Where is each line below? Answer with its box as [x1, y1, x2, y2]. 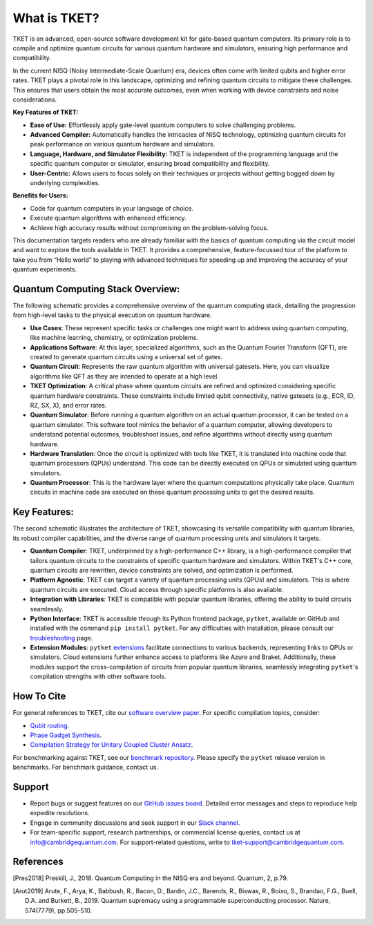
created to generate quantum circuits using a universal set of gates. [30, 353, 223, 361]
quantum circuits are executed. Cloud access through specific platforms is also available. [30, 585, 284, 593]
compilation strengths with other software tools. [30, 672, 166, 680]
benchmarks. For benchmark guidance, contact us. [12, 763, 159, 772]
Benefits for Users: [12, 191, 68, 200]
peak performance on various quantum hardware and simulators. [30, 140, 216, 149]
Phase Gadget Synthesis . [30, 731, 102, 739]
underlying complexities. [30, 179, 100, 187]
